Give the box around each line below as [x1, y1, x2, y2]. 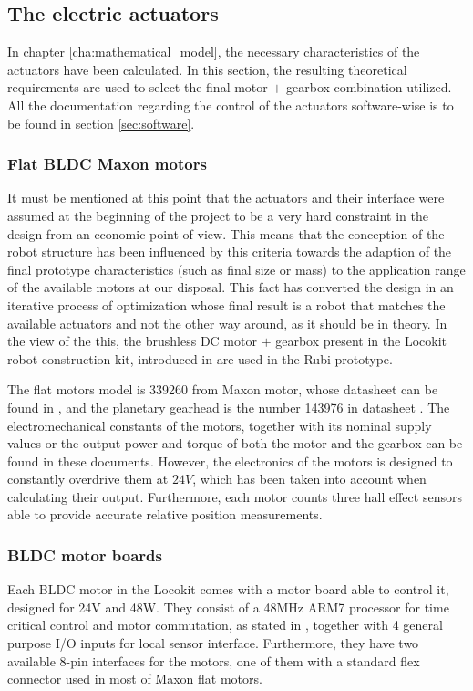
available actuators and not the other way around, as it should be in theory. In [7, 313, 447, 332]
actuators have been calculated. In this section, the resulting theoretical [7, 59, 407, 79]
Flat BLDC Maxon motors [7, 152, 207, 175]
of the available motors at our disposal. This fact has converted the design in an [7, 277, 454, 297]
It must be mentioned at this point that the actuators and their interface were [7, 188, 445, 207]
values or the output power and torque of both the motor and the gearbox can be [7, 434, 463, 453]
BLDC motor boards [7, 544, 162, 566]
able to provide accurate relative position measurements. [7, 505, 323, 524]
